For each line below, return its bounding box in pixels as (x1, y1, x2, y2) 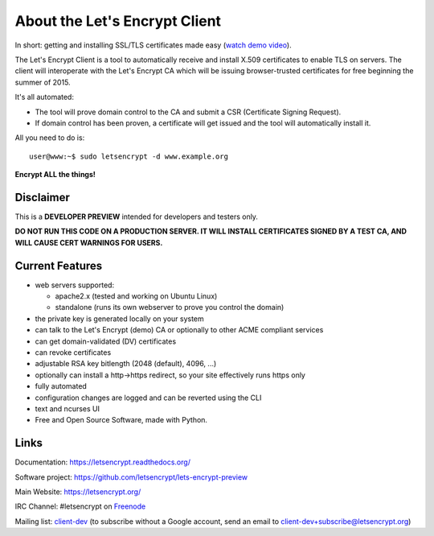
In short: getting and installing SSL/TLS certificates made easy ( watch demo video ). (14, 40, 293, 50)
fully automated (35, 381, 88, 391)
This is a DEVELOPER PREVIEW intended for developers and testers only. (14, 212, 259, 221)
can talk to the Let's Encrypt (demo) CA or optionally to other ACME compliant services (35, 325, 324, 335)
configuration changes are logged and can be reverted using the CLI (35, 393, 262, 402)
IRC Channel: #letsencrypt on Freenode (14, 501, 146, 511)
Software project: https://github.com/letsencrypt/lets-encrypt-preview (14, 472, 248, 482)
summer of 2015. (14, 77, 72, 87)
